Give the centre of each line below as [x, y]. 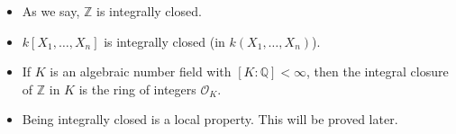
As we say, [51, 11]
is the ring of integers [137, 89]
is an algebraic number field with [141, 71]
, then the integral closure [378, 71]
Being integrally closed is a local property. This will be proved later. [210, 119]
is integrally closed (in [164, 41]
